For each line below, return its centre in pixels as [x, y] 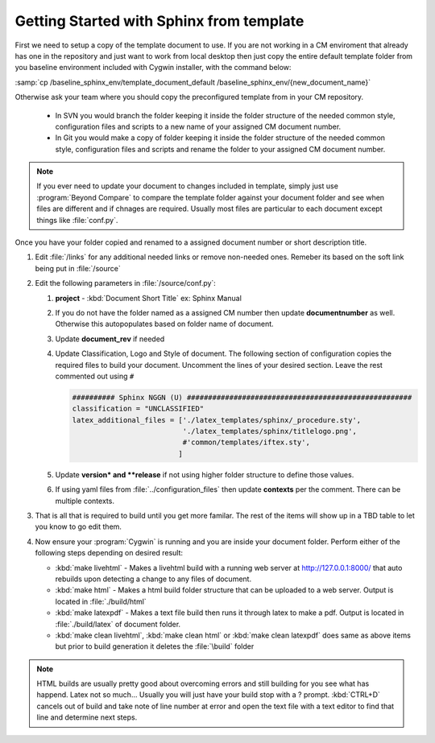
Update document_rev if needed [110, 339]
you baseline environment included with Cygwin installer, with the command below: [153, 68]
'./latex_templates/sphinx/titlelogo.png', [270, 431]
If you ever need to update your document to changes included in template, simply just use [187, 186]
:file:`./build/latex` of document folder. [118, 624]
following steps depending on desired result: [109, 553]
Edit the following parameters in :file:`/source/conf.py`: [126, 283]
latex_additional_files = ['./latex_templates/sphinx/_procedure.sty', [217, 420]
